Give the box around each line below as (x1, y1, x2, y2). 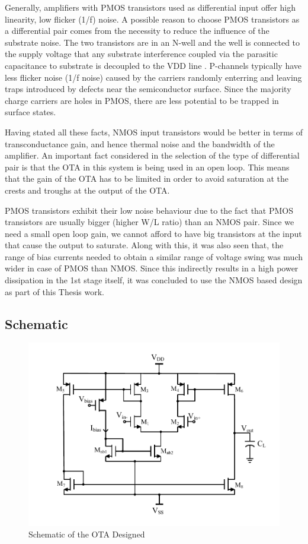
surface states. (5, 106, 56, 118)
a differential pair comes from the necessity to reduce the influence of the (5, 24, 269, 37)
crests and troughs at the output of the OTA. (5, 184, 170, 196)
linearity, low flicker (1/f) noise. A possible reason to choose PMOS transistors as (5, 12, 300, 25)
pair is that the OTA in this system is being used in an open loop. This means (5, 160, 290, 173)
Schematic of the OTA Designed (28, 528, 145, 540)
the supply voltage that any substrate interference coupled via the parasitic (5, 48, 278, 60)
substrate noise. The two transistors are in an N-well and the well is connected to (5, 36, 300, 48)
